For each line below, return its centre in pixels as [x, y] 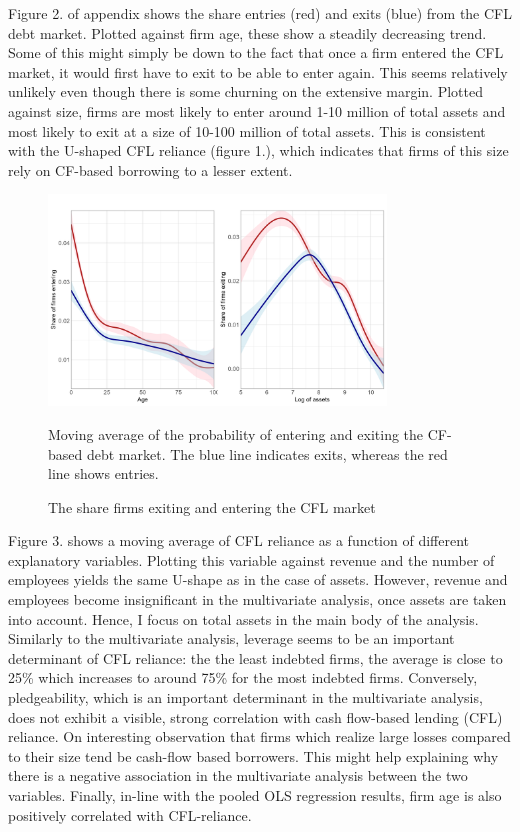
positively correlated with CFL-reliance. [130, 814]
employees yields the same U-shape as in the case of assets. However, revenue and [258, 579]
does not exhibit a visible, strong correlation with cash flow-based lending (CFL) [255, 716]
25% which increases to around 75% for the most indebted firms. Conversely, [243, 677]
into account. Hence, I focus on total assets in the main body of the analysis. [243, 618]
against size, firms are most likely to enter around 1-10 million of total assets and [257, 110]
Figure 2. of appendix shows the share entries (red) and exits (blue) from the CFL [260, 13]
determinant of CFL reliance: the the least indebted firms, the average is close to [255, 657]
